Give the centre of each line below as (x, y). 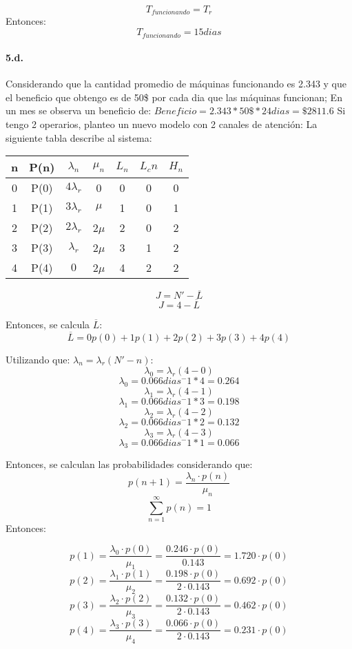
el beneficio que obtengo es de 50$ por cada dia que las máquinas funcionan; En (174, 97)
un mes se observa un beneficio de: (79, 110)
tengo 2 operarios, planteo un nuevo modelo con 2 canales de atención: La (162, 124)
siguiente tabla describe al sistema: (79, 137)
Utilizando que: (38, 359)
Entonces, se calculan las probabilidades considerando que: (129, 464)
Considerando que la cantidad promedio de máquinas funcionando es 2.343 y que (176, 84)
